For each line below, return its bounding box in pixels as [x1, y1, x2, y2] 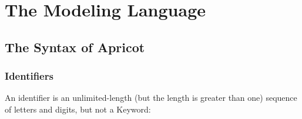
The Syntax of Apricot [5, 38, 145, 56]
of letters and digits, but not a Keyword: [5, 103, 151, 115]
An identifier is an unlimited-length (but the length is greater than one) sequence [5, 91, 297, 104]
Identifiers [5, 69, 53, 83]
